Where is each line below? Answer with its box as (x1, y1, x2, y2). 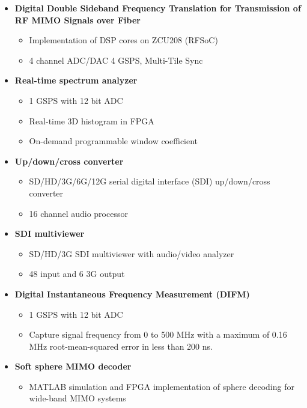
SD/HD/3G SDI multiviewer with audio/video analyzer (29, 247, 234, 260)
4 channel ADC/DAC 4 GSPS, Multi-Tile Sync (29, 53, 203, 66)
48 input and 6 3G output (29, 267, 125, 280)
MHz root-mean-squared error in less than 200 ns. (29, 339, 213, 352)
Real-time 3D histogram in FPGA (29, 114, 154, 127)
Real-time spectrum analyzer (14, 74, 138, 87)
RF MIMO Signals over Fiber (14, 13, 141, 26)
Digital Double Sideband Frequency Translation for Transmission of (14, 2, 301, 14)
